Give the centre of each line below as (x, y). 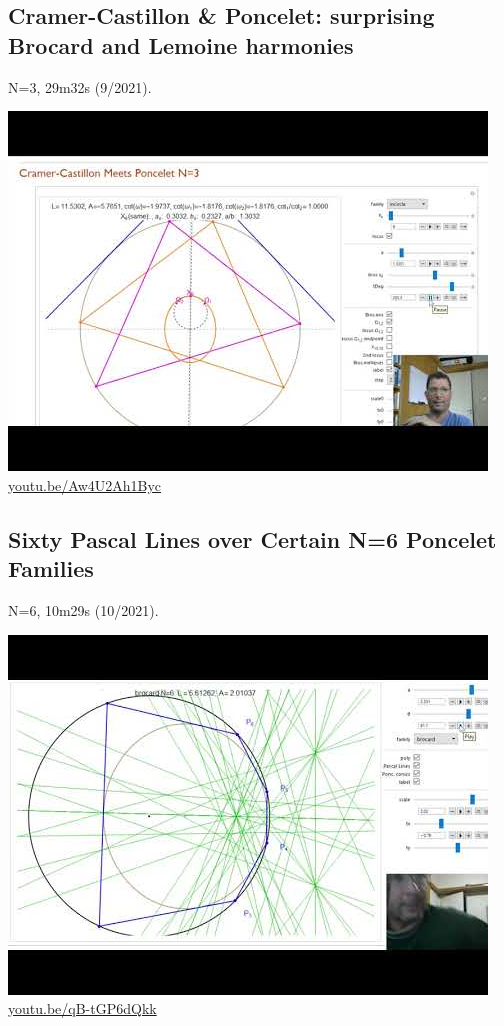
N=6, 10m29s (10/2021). (83, 609)
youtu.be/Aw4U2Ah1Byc (85, 484)
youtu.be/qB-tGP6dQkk (82, 1008)
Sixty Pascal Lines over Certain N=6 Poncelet (252, 538)
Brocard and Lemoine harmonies (181, 44)
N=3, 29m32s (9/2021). (80, 86)
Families (51, 568)
